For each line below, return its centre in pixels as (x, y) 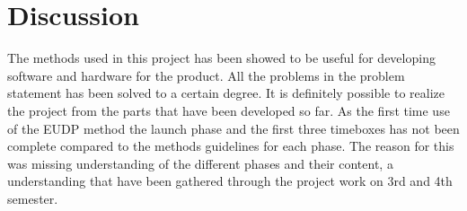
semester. (33, 198)
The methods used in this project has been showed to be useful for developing (221, 58)
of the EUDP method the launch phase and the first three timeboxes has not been (233, 128)
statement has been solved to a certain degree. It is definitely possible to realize (226, 93)
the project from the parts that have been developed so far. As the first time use (229, 110)
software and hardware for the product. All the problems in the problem (206, 75)
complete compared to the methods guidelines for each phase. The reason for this (231, 146)
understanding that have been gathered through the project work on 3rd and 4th (230, 181)
